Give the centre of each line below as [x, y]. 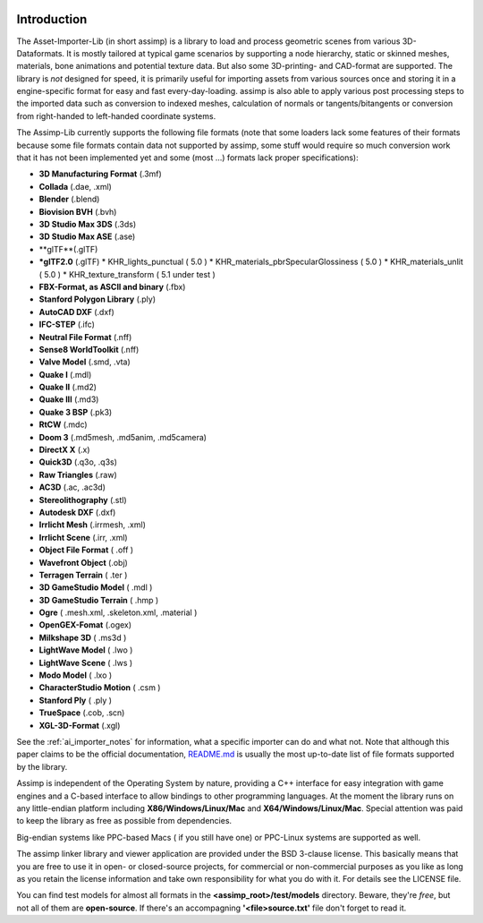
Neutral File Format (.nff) [85, 337]
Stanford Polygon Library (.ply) [97, 299]
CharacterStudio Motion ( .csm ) [100, 688]
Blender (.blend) [69, 199]
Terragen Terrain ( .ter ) [83, 575]
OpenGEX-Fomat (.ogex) [85, 625]
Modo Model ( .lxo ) [76, 675]
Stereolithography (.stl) [83, 500]
